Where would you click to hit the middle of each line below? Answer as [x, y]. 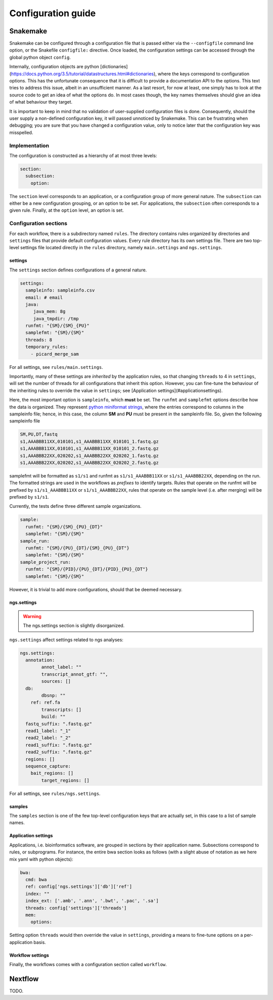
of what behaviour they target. [41, 102]
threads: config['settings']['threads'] [76, 908]
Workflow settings [29, 955]
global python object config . [40, 57]
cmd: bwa [36, 880]
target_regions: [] [65, 780]
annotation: [40, 660]
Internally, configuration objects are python [54, 67]
